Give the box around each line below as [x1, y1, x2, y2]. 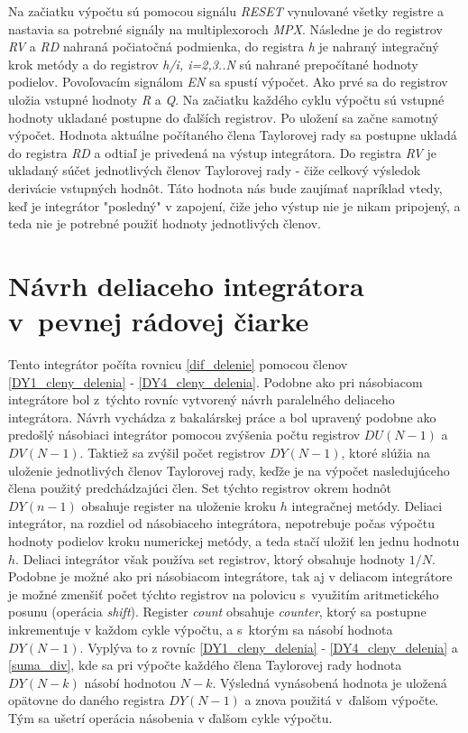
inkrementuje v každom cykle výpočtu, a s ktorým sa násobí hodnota [8, 619, 393, 638]
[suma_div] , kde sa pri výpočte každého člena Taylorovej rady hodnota [8, 655, 402, 674]
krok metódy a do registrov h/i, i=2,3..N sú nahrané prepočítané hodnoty [8, 54, 418, 73]
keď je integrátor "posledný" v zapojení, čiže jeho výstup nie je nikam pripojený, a [8, 196, 461, 215]
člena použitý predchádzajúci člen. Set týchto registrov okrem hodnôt [8, 478, 391, 497]
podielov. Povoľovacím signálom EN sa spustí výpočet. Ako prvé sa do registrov [8, 72, 448, 91]
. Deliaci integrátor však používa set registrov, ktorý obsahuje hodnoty [15, 549, 406, 568]
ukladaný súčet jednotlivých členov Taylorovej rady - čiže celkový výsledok [8, 161, 421, 180]
